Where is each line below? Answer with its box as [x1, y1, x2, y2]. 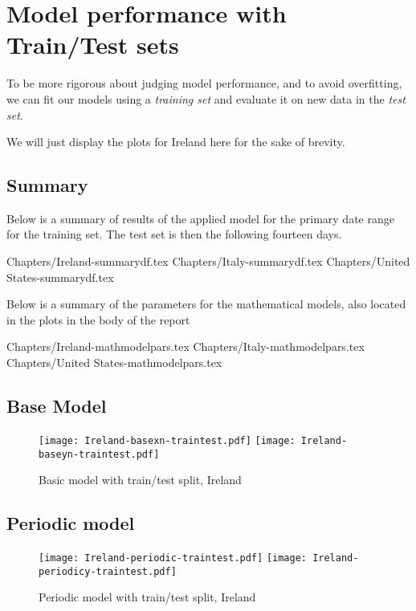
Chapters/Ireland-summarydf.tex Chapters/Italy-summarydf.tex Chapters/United [6, 253, 410, 270]
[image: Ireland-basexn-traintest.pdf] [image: [39, 434, 296, 446]
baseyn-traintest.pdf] [39, 448, 160, 460]
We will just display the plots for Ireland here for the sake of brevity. [6, 133, 345, 150]
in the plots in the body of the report [6, 311, 190, 328]
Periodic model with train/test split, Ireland [39, 589, 256, 605]
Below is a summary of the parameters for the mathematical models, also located [6, 295, 406, 312]
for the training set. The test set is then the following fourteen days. [6, 226, 342, 242]
